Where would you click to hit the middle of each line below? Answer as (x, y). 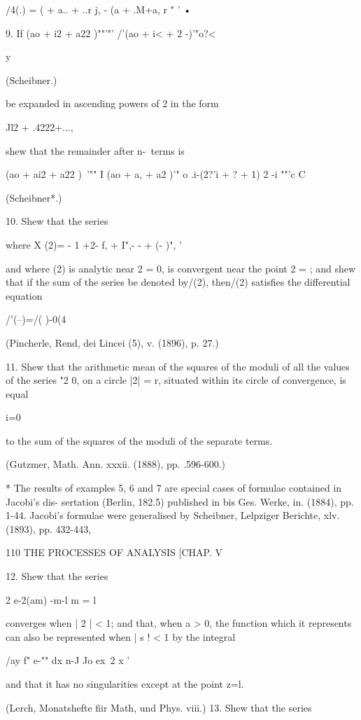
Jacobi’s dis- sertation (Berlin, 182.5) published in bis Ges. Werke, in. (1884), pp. (180, 501)
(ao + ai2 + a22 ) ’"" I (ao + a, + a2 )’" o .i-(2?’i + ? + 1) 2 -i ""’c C (156, 174)
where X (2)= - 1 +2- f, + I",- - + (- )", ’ (94, 244)
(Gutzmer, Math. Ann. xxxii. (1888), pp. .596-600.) (116, 464)
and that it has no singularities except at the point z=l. (125, 684)
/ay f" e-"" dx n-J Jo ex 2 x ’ (68, 660)
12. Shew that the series (57, 576)
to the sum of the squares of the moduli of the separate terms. (139, 440)
